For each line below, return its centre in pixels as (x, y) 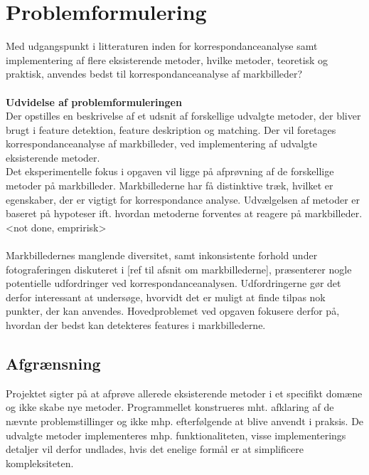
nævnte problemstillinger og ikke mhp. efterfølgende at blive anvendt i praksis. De (185, 421)
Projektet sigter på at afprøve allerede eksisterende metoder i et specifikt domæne (184, 393)
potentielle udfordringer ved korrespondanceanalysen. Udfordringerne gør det (173, 283)
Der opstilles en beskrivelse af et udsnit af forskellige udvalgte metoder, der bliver (183, 116)
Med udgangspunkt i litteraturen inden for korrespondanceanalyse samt (162, 46)
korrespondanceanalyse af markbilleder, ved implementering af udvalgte (161, 143)
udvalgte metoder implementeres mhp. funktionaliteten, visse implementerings (176, 435)
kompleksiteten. (40, 463)
